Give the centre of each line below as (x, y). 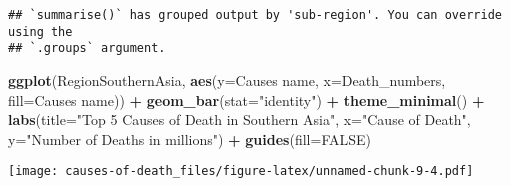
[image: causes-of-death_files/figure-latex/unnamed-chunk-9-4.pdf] (241, 171)
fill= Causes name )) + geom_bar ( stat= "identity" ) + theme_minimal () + (246, 99)
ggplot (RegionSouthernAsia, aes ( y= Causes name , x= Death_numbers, (227, 79)
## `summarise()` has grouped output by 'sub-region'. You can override (255, 15)
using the (40, 31)
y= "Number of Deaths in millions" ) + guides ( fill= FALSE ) (189, 138)
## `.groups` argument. (87, 48)
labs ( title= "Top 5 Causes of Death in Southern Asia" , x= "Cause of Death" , (239, 119)
